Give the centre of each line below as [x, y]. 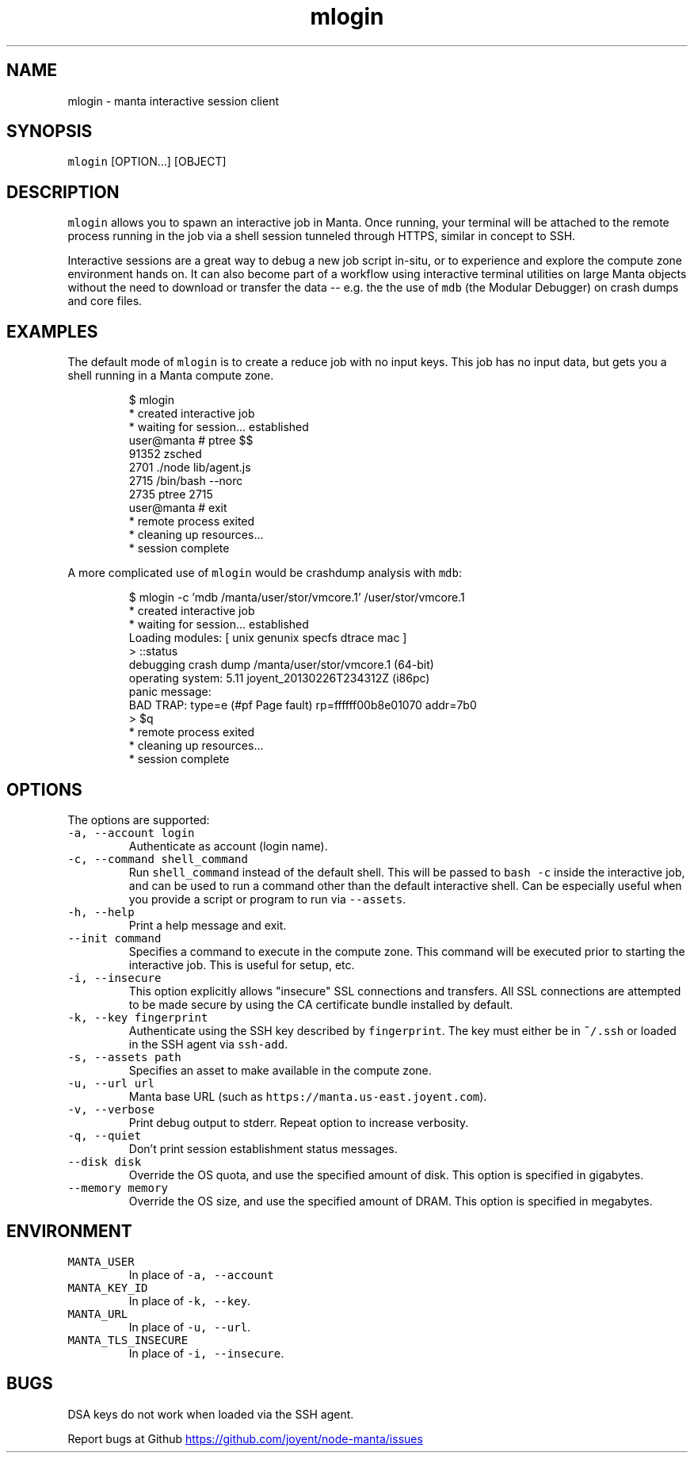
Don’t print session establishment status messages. [263, 1148]
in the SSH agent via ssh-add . [208, 1044]
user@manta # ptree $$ [191, 441]
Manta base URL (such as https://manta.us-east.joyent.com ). [308, 1096]
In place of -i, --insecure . [206, 1353]
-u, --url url [111, 1083]
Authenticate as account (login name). [228, 846]
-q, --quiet [105, 1135]
